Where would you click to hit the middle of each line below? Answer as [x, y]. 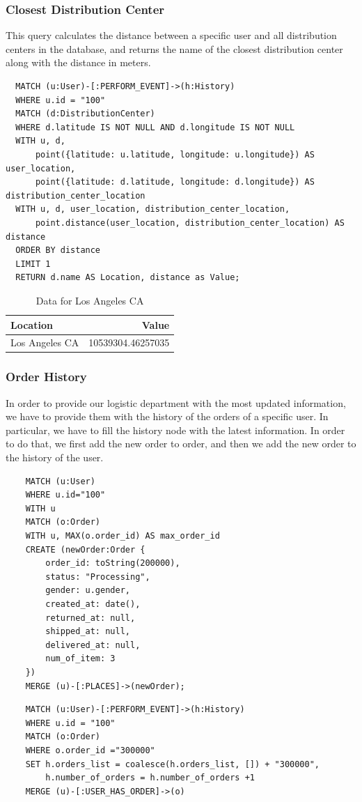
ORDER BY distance [58, 250]
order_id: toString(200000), [113, 563]
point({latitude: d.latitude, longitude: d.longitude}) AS [175, 182]
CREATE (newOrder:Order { [85, 549]
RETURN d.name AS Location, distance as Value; [128, 278]
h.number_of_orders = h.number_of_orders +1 [150, 778]
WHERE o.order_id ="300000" [90, 750]
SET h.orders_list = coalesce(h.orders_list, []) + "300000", [173, 764]
